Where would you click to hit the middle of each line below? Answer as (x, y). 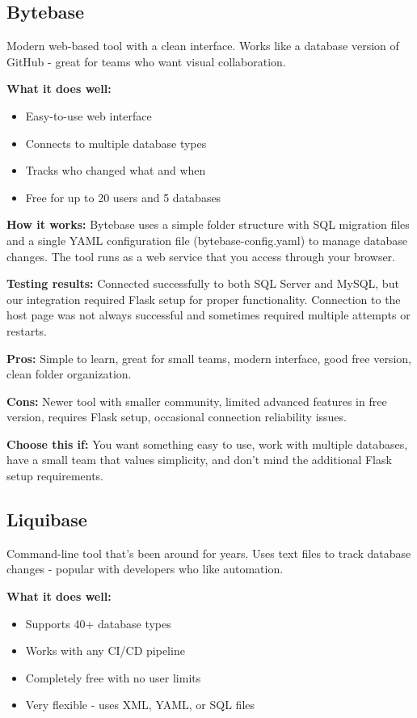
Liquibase (47, 519)
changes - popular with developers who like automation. (145, 569)
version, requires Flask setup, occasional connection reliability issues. (177, 417)
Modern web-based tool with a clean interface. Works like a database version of (203, 46)
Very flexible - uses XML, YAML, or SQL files (140, 705)
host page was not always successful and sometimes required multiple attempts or (208, 315)
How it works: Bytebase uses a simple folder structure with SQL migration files (208, 224)
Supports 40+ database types (98, 623)
